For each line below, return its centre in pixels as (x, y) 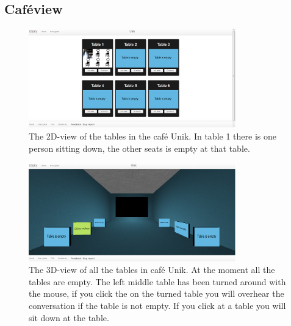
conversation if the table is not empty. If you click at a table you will (157, 305)
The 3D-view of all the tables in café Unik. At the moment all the (152, 270)
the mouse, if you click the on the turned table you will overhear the (156, 293)
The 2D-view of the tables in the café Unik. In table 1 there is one (153, 136)
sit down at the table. (69, 317)
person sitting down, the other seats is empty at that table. (139, 148)
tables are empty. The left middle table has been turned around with (157, 281)
